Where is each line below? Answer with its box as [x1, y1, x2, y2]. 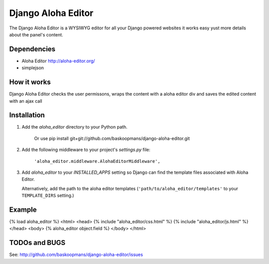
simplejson [21, 65, 44, 71]
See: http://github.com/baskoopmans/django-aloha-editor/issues [9, 252, 143, 258]
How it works [9, 78, 51, 87]
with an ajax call [9, 98, 42, 104]
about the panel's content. [9, 31, 63, 37]
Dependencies [9, 45, 56, 53]
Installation [9, 111, 45, 120]
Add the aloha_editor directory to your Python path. [21, 124, 128, 130]
